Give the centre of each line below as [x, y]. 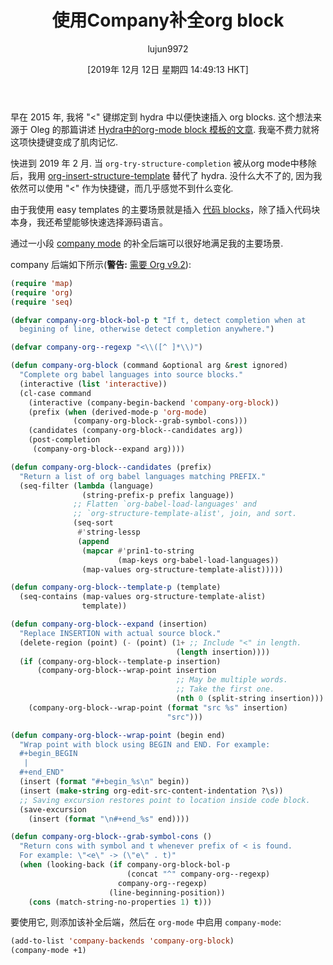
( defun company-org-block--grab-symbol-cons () [111, 837]
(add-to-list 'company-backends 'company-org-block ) [122, 941]
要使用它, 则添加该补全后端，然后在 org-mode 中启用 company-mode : [146, 922]
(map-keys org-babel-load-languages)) [198, 560]
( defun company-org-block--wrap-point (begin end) [118, 735]
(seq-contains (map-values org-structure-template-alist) [143, 597]
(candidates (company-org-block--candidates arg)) [136, 431]
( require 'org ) [42, 292]
